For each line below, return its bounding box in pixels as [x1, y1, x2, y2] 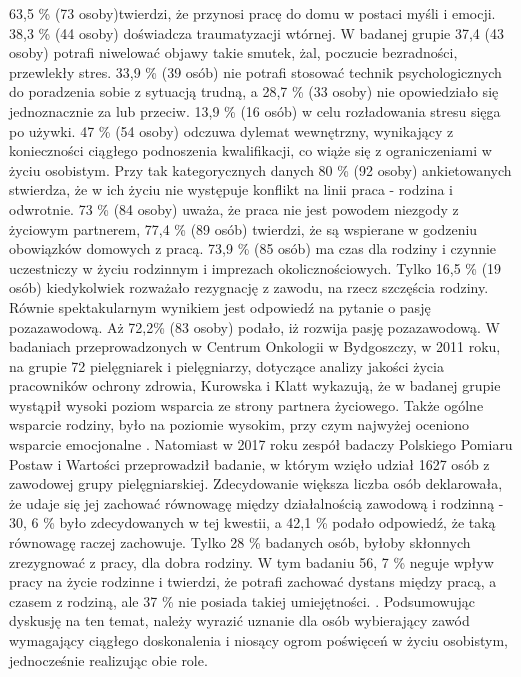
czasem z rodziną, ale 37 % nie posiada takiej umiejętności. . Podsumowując [9, 590, 476, 611]
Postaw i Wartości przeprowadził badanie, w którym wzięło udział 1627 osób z [9, 453, 490, 474]
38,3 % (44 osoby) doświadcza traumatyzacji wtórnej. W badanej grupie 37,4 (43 [9, 22, 504, 43]
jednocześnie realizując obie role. [9, 649, 208, 670]
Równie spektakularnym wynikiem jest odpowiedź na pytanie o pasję [9, 296, 431, 317]
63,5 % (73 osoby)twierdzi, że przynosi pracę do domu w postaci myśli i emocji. [9, 3, 496, 23]
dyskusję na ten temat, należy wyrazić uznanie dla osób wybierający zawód [9, 610, 470, 631]
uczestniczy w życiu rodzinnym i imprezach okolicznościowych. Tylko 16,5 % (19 [9, 257, 502, 278]
